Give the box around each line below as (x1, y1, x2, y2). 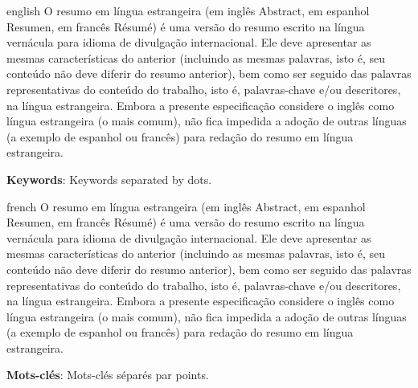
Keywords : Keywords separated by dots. (6, 170, 212, 187)
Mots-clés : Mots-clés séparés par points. (6, 366, 209, 383)
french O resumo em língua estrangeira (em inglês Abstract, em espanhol (6, 198, 366, 214)
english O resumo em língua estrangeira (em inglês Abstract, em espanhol (6, 2, 370, 18)
